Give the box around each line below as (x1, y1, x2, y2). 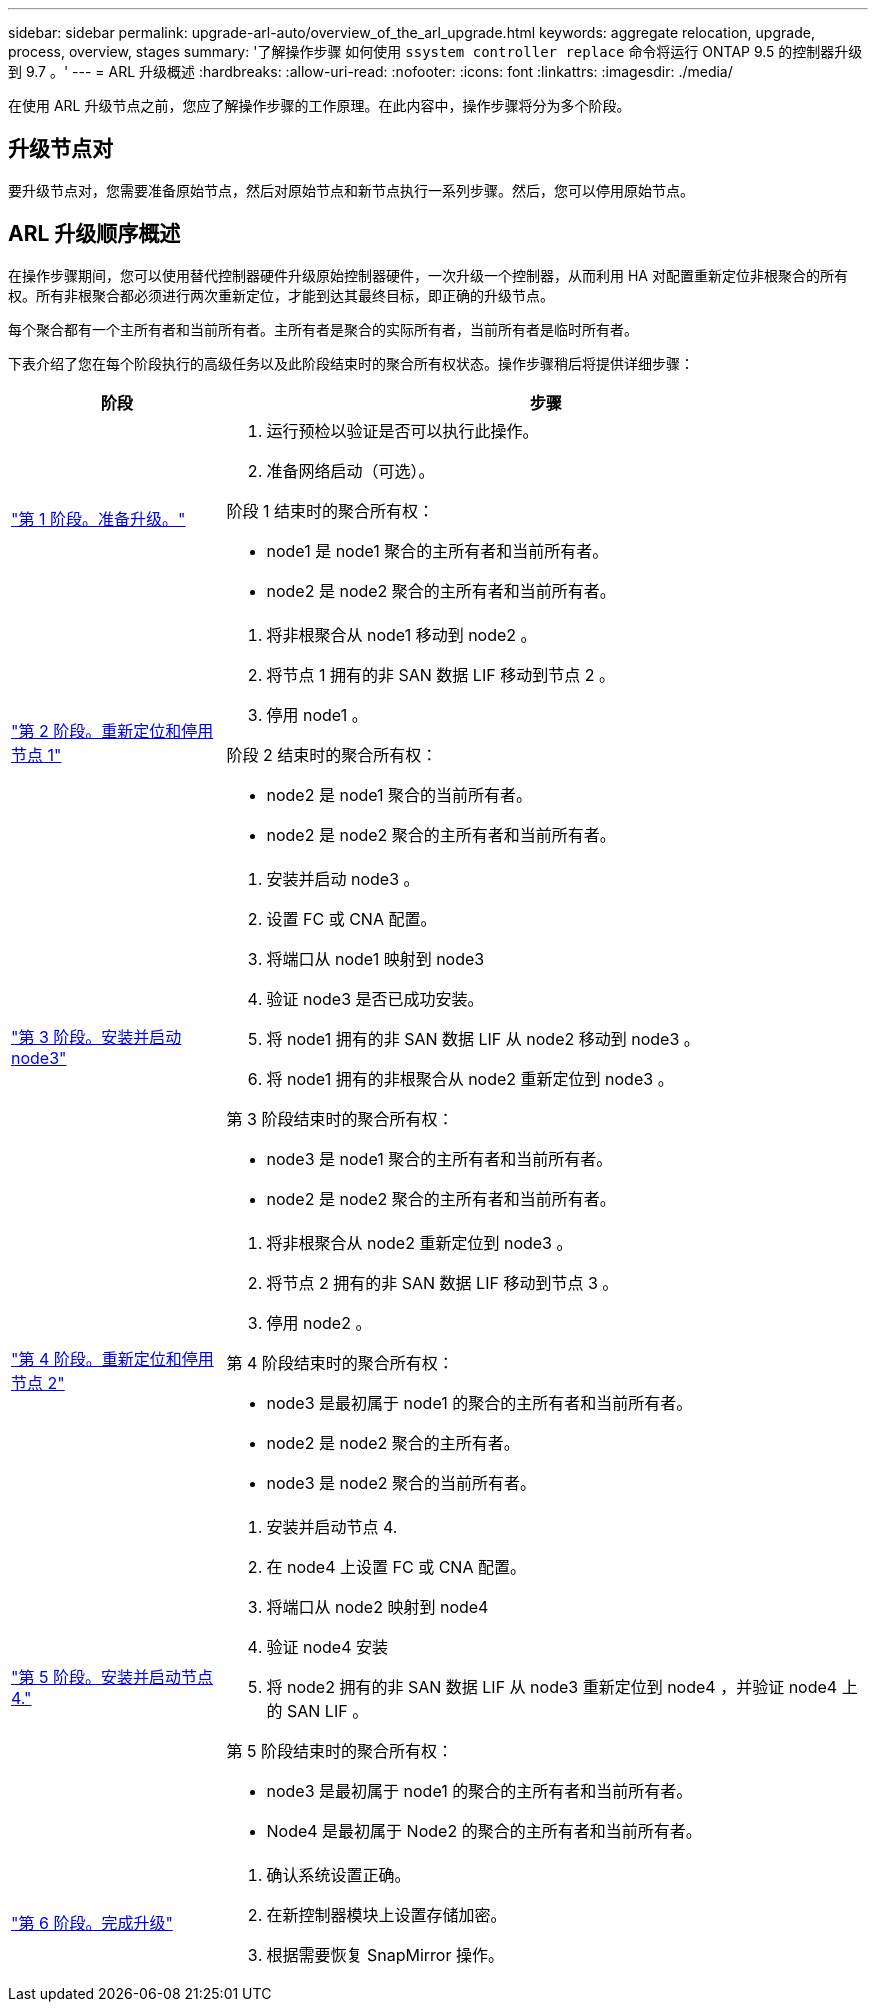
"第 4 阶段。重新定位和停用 (11, 1348, 214, 1369)
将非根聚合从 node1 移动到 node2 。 (266, 624, 537, 645)
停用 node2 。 (266, 1312, 372, 1333)
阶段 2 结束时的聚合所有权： (226, 744, 438, 765)
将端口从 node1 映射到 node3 (266, 948, 485, 969)
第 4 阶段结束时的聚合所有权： (226, 1352, 454, 1373)
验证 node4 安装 (266, 1636, 389, 1657)
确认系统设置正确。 (266, 1864, 411, 1885)
